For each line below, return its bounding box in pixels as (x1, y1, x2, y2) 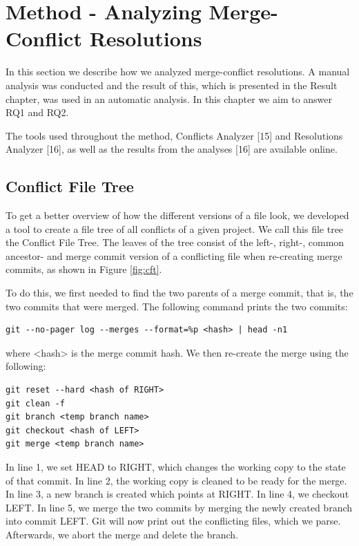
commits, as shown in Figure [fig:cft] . (6, 262, 162, 276)
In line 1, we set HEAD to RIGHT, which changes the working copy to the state (6, 459, 346, 473)
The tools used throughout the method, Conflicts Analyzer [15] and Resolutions (6, 128, 343, 142)
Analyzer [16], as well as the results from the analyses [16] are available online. (6, 142, 338, 156)
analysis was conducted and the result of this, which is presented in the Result (6, 77, 338, 92)
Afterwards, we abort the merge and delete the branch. (6, 527, 239, 541)
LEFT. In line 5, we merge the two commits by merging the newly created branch (6, 500, 353, 514)
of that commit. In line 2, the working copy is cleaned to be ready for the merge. (6, 473, 347, 487)
